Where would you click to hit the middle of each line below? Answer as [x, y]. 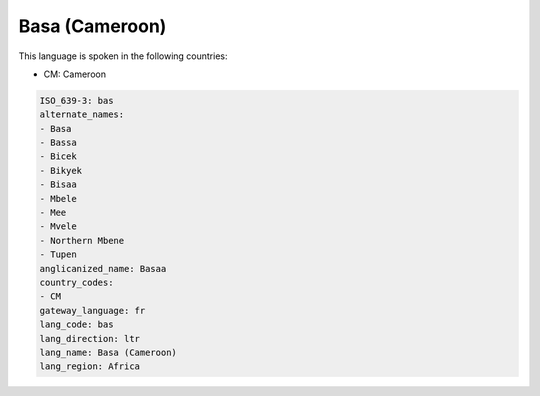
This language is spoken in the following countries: [123, 56]
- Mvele [58, 226]
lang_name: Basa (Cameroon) [108, 352]
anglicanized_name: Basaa [103, 268]
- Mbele [58, 198]
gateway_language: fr [92, 310]
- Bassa [58, 143]
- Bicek [58, 156]
